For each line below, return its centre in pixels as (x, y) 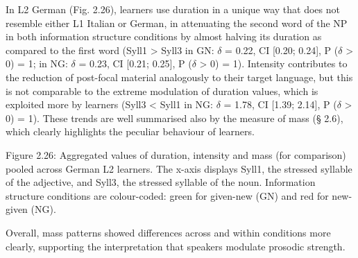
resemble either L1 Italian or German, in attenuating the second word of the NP (177, 23)
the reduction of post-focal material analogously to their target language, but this (179, 77)
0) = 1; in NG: (37, 63)
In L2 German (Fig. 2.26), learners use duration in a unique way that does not (173, 9)
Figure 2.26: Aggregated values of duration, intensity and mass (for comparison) (176, 154)
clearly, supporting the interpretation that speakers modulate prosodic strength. (176, 246)
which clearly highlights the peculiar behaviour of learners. (130, 131)
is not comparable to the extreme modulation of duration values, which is (162, 91)
